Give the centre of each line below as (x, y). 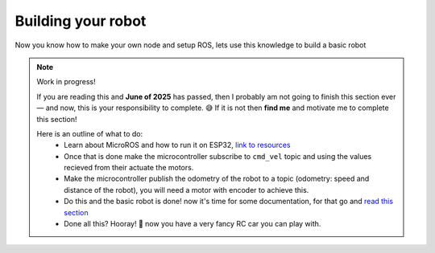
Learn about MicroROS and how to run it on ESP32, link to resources (177, 145)
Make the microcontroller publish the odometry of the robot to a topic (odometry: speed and (217, 179)
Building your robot (81, 21)
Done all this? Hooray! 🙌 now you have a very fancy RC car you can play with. (193, 224)
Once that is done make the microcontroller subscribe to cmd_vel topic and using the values (218, 156)
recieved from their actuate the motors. (129, 168)
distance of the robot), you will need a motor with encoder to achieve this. (186, 190)
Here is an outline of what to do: (90, 133)
